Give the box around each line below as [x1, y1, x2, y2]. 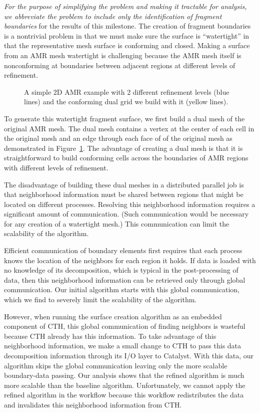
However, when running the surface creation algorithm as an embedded [4, 311, 222, 321]
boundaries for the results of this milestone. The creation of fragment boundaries [4, 21, 251, 31]
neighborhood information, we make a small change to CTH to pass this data [4, 340, 241, 351]
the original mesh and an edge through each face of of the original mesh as [4, 133, 232, 143]
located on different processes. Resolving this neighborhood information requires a [4, 198, 255, 209]
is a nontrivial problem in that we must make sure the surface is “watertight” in [4, 30, 249, 41]
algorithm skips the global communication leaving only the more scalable [4, 360, 227, 370]
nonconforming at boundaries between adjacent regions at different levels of [4, 60, 235, 70]
